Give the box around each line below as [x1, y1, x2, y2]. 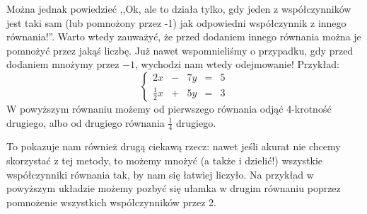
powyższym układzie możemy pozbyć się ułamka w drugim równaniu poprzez [6, 181, 341, 196]
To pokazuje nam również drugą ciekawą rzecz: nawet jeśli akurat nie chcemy [6, 139, 341, 154]
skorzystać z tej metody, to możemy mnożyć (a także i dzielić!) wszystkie [6, 152, 323, 167]
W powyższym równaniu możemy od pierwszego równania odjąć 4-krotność [6, 101, 332, 116]
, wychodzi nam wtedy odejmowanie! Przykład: [135, 57, 339, 72]
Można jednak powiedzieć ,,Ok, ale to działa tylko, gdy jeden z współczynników [6, 1, 351, 16]
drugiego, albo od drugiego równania [6, 115, 165, 130]
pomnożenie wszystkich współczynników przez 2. [6, 194, 216, 209]
